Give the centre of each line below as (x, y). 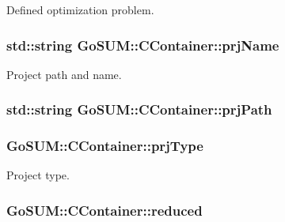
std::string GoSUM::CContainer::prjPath (139, 109)
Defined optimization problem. (80, 9)
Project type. (38, 175)
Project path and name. (64, 74)
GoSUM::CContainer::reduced (104, 210)
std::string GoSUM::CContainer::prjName (143, 45)
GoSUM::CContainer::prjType (105, 146)
